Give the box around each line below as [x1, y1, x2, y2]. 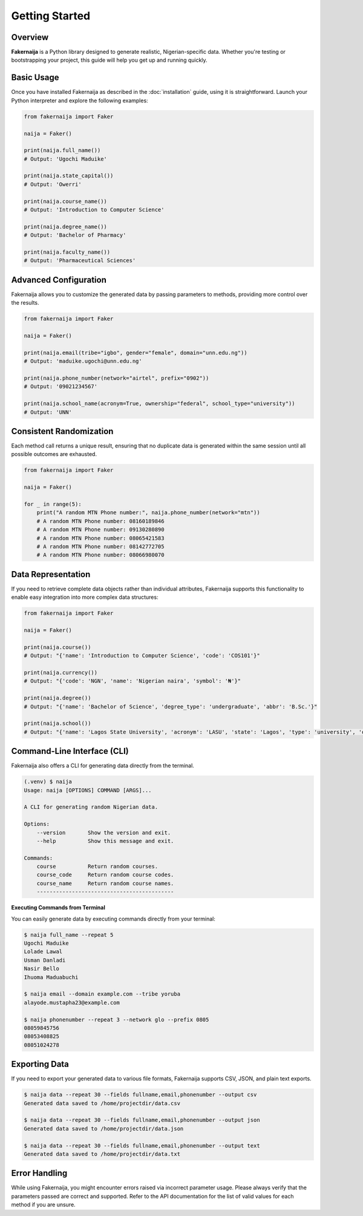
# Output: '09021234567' [24, 383, 98, 390]
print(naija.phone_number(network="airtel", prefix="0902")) [24, 374, 209, 382]
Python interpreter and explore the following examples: [11, 97, 148, 104]
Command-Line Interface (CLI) [11, 746, 129, 756]
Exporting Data [11, 1059, 70, 1069]
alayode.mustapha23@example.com [24, 999, 120, 1006]
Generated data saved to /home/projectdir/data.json [24, 1125, 184, 1132]
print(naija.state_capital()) [24, 173, 114, 179]
